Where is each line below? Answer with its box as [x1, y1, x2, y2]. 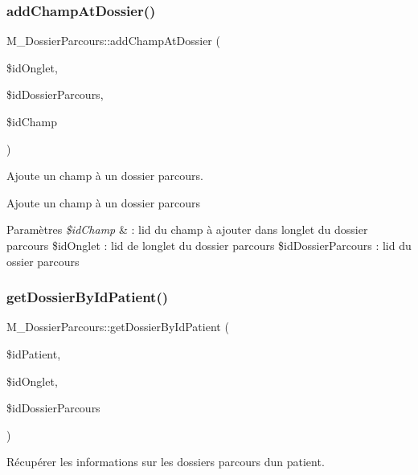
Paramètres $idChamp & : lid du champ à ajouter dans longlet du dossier [6, 221, 368, 238]
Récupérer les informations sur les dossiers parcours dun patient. [6, 453, 325, 470]
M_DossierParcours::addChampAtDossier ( [6, 32, 220, 49]
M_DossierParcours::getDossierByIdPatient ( [6, 318, 229, 335]
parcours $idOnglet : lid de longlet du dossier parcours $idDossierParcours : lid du [6, 236, 412, 253]
